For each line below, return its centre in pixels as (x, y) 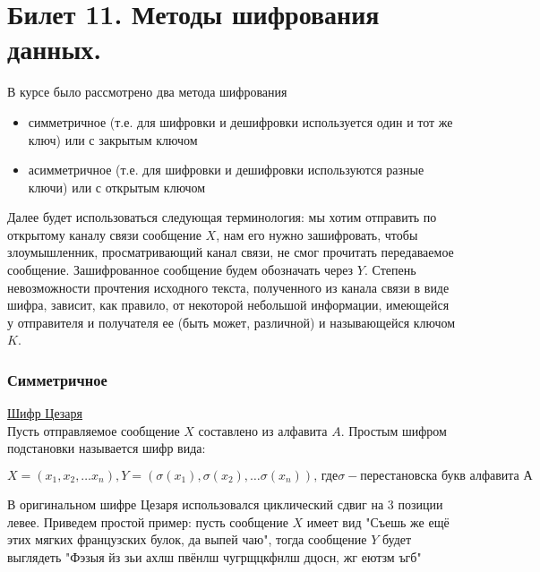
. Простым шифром (394, 430)
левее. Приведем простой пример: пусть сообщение (148, 521)
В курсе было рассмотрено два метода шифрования (147, 92)
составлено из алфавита (263, 430)
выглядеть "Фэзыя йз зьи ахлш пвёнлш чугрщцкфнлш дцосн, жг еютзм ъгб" (214, 556)
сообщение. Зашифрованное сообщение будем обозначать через (180, 270)
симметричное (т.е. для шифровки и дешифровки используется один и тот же (240, 121)
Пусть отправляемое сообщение (94, 430)
